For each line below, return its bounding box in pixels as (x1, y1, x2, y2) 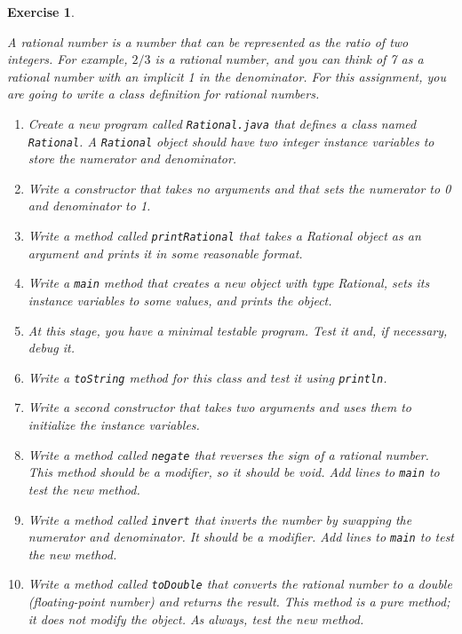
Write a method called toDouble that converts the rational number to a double (28, 575, 452, 593)
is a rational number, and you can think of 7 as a (155, 50, 424, 68)
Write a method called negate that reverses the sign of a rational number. (28, 445, 429, 464)
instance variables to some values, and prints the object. (28, 290, 332, 309)
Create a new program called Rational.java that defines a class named (28, 114, 417, 132)
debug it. (28, 338, 76, 357)
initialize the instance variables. (28, 416, 200, 433)
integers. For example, (7, 50, 128, 68)
